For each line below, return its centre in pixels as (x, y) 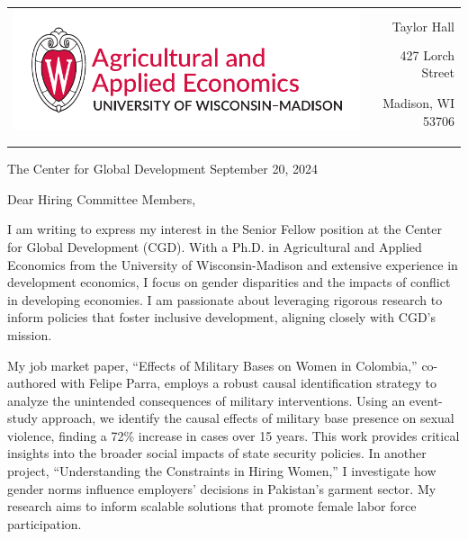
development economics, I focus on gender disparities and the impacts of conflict (229, 282)
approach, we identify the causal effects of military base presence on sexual (248, 418)
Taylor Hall (423, 26)
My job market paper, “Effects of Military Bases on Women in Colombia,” (212, 365)
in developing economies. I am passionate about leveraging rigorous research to (225, 299)
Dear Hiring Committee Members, (102, 198)
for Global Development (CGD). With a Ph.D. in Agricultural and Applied (215, 246)
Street (438, 72)
